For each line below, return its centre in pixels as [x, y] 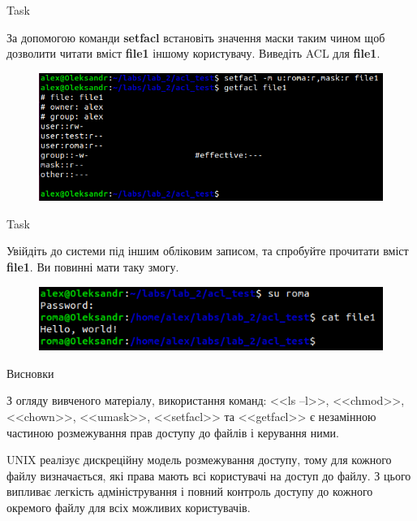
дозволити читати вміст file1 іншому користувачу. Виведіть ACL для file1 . [193, 53]
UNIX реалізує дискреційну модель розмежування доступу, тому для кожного [199, 460]
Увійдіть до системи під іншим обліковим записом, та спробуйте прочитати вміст [208, 251]
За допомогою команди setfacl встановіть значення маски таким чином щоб [196, 37]
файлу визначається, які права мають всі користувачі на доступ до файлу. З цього [209, 475]
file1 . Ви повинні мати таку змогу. [93, 266]
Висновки [30, 373]
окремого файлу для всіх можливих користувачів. [129, 508]
